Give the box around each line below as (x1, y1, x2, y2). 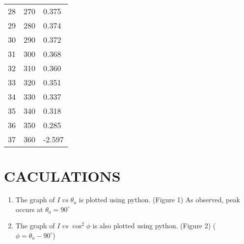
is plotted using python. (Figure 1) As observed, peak (79, 194, 240, 205)
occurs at (15, 204, 43, 214)
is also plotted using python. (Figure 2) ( (92, 220, 216, 231)
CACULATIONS (4, 166, 121, 186)
